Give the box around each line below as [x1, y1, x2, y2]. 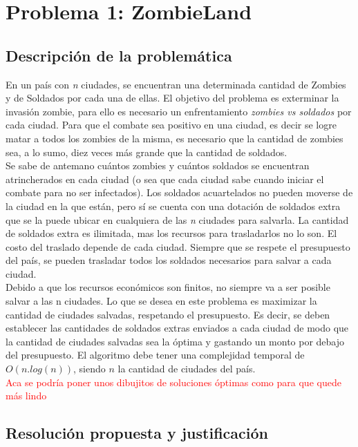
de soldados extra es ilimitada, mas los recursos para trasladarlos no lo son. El [6, 226, 337, 240]
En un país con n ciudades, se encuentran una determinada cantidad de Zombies [6, 77, 346, 91]
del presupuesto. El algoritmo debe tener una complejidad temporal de [6, 348, 305, 362]
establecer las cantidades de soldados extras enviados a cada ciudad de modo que [6, 321, 349, 335]
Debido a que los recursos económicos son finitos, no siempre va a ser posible [6, 280, 330, 294]
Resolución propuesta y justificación [6, 422, 268, 444]
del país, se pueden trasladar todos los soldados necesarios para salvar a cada [6, 253, 332, 267]
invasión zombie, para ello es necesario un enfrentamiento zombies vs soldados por [6, 104, 352, 118]
